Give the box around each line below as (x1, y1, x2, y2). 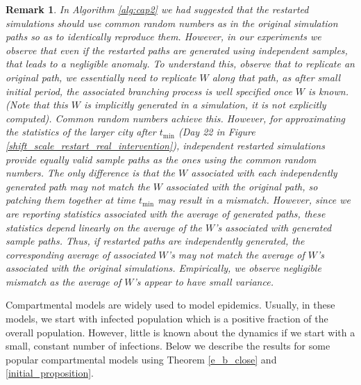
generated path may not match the (6, 179, 150, 193)
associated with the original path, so (165, 179, 318, 193)
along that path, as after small (212, 69, 341, 84)
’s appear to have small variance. (133, 274, 274, 288)
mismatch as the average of (6, 274, 121, 288)
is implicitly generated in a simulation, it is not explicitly (84, 97, 326, 112)
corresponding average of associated (6, 247, 156, 261)
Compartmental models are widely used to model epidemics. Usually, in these (6, 297, 335, 312)
